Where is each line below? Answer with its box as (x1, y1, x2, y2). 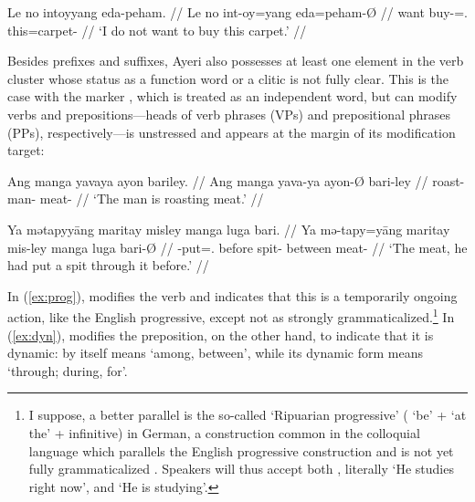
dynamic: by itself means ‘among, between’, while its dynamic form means (7, 343, 423, 362)
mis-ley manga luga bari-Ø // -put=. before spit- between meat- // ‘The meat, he (7, 237, 468, 256)
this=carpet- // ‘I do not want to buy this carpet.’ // (7, 20, 307, 39)
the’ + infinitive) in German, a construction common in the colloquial (28, 423, 420, 442)
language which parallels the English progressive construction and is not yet (28, 441, 454, 460)
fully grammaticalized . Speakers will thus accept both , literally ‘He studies (28, 459, 454, 478)
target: (7, 141, 45, 160)
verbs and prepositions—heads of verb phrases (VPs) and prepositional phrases (7, 104, 451, 123)
